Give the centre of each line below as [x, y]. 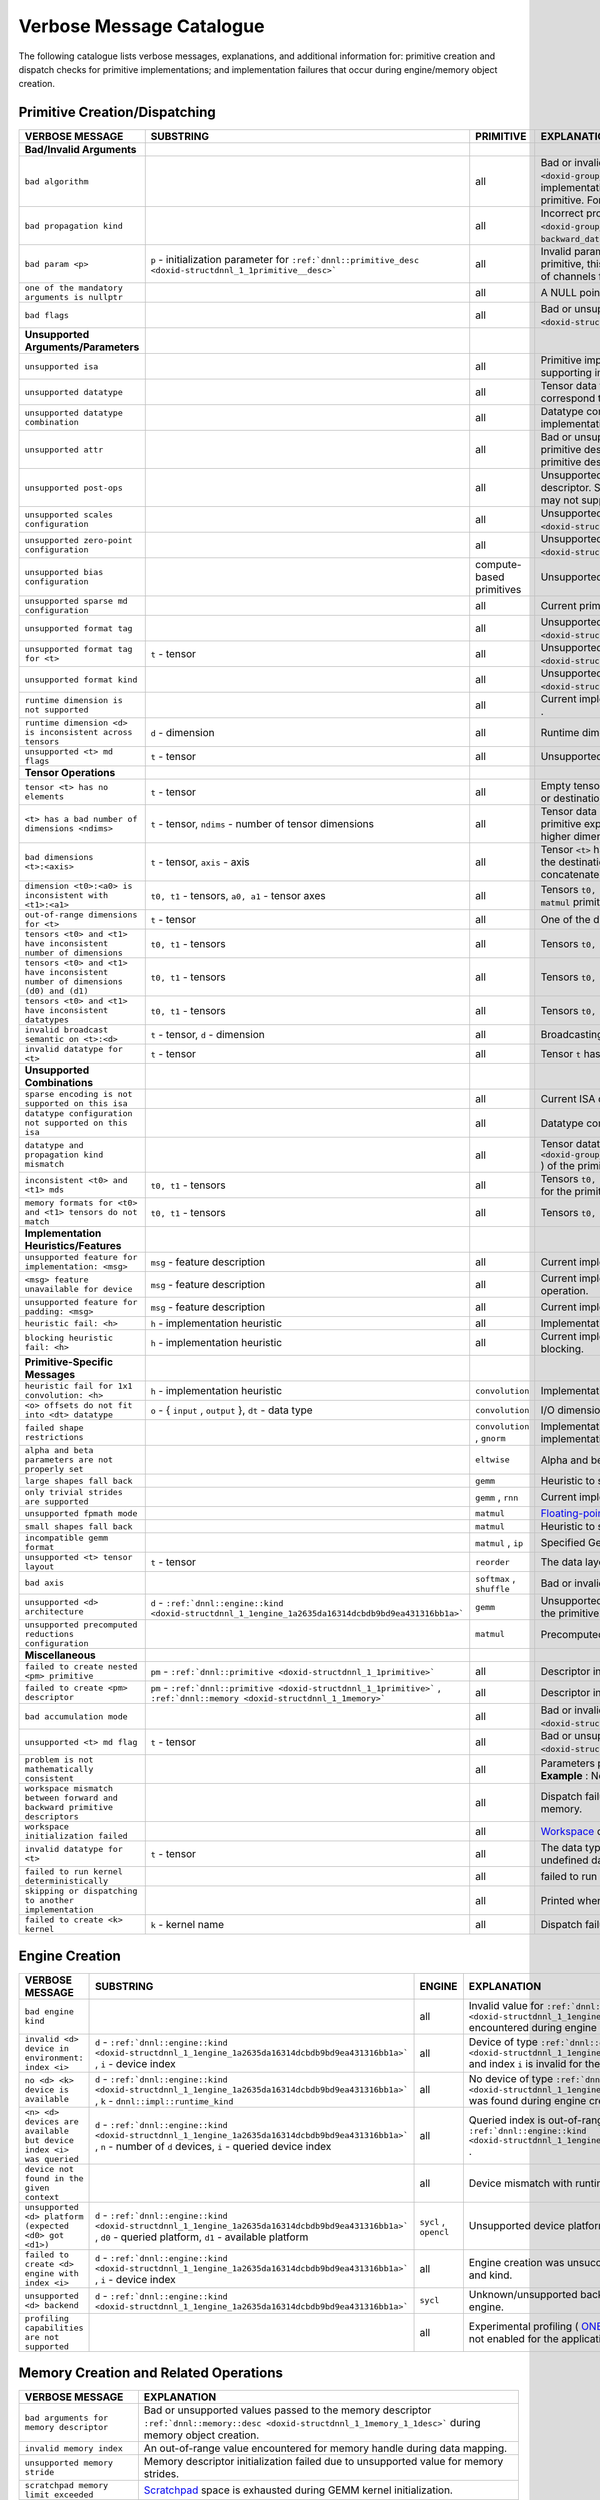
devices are [51, 2121]
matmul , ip [499, 1543]
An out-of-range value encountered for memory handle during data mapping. [325, 2448]
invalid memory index [74, 2448]
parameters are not [69, 1460]
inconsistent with [66, 895]
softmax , [495, 1578]
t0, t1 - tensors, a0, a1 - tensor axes [238, 895]
